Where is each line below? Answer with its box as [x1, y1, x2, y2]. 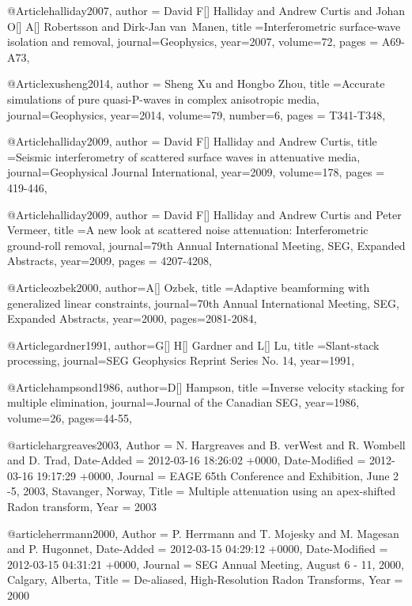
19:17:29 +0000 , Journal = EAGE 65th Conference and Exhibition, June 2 [36, 467, 399, 483]
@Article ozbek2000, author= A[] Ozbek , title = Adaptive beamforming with [7, 278, 370, 295]
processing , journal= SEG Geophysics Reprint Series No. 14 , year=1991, [7, 352, 355, 369]
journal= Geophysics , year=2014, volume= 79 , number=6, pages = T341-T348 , [7, 106, 386, 123]
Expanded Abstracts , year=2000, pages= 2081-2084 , [7, 310, 257, 327]
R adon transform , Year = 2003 [7, 498, 157, 515]
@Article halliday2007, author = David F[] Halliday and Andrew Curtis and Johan [7, 2, 405, 18]
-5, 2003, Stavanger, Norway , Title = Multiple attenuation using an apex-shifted [7, 483, 396, 499]
